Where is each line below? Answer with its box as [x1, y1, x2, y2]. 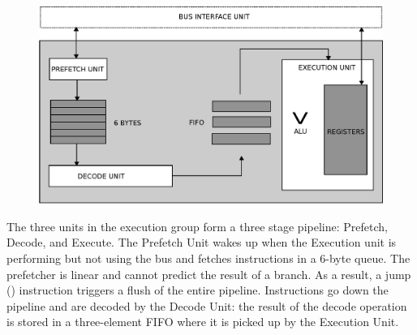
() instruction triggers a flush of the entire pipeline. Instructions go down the [6, 281, 389, 298]
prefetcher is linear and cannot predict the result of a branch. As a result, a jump [6, 265, 411, 282]
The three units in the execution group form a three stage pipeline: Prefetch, [6, 217, 388, 234]
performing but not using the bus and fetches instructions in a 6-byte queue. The [6, 250, 411, 267]
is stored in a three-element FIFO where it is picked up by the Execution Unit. [6, 313, 399, 330]
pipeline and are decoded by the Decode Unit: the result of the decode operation [6, 297, 407, 314]
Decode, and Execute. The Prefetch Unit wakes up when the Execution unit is [6, 234, 397, 251]
